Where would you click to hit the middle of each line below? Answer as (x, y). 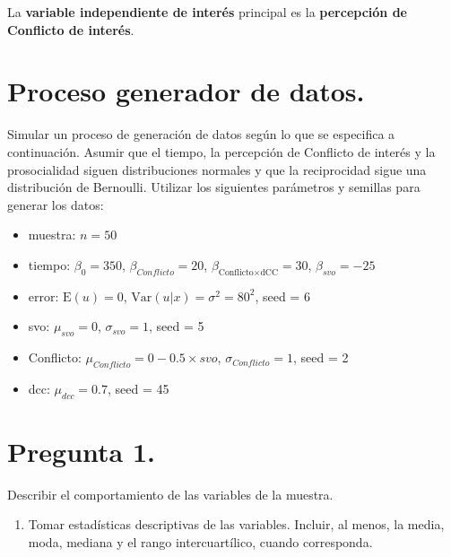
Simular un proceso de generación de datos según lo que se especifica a (201, 134)
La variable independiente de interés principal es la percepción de (207, 12)
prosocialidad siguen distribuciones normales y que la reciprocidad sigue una (217, 169)
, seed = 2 (321, 357)
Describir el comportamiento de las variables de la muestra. (170, 494)
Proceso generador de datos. (186, 91)
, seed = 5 (177, 326)
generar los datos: (56, 204)
